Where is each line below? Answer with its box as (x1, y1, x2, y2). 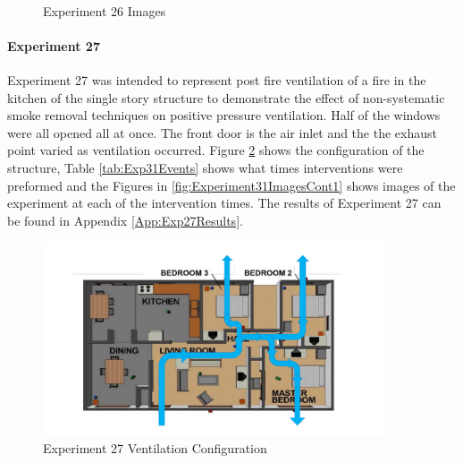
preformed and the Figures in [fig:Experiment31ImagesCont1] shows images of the (7, 176, 456, 194)
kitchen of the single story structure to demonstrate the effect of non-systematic (7, 88, 445, 107)
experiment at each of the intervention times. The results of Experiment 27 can (7, 193, 442, 212)
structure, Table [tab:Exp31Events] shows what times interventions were (7, 158, 403, 176)
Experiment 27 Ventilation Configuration (43, 438, 267, 457)
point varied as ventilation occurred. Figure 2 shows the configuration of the (7, 141, 425, 159)
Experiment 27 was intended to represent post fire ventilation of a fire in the (7, 70, 426, 89)
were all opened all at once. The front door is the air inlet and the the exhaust (7, 123, 437, 141)
